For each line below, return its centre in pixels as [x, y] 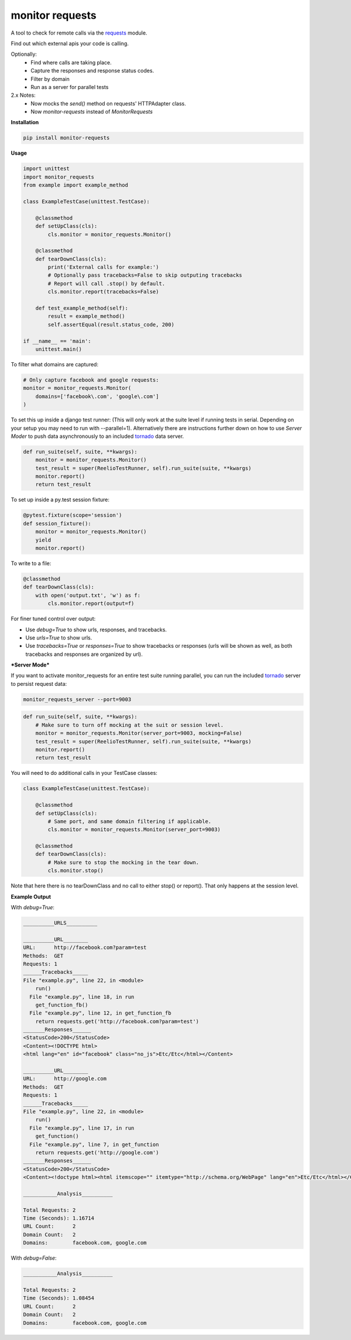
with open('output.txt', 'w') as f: [88, 595]
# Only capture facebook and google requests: [91, 380]
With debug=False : [34, 1258]
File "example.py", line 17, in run [82, 1128]
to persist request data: [39, 683]
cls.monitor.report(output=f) [91, 603]
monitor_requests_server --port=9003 [77, 699]
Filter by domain [50, 79]
